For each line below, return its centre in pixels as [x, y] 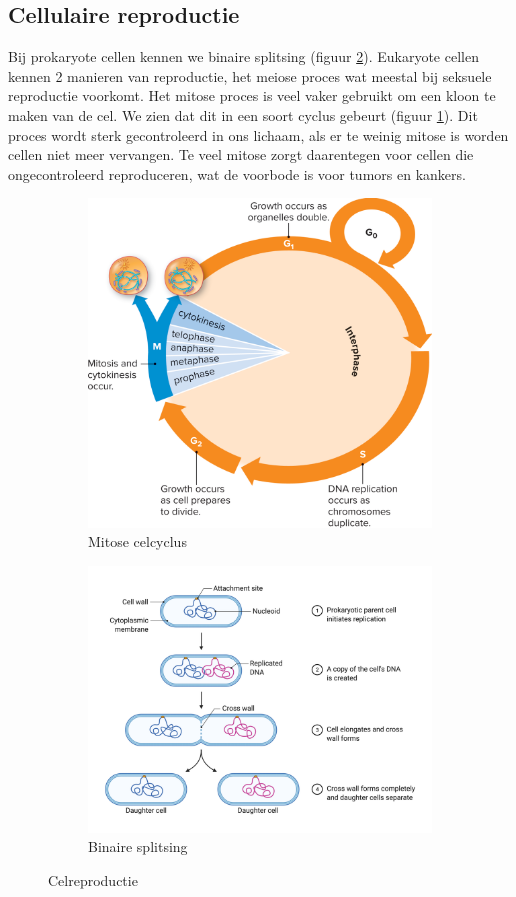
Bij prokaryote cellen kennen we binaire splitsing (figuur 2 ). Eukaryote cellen [243, 56]
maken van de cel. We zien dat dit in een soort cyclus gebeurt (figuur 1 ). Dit [243, 114]
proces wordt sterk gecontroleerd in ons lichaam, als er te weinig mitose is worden [258, 134]
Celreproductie [93, 879]
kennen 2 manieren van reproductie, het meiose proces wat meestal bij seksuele [250, 75]
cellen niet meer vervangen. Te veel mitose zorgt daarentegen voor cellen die [241, 154]
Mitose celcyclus [137, 541]
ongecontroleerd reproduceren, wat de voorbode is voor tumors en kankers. [237, 173]
